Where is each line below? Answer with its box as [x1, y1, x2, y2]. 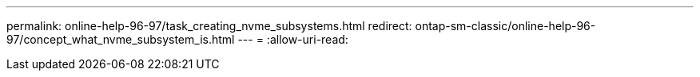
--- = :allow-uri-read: [237, 33, 348, 46]
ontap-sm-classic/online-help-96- [415, 19, 596, 33]
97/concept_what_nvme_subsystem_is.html [6, 33, 235, 46]
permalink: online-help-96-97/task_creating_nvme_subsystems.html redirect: [6, 19, 412, 33]
